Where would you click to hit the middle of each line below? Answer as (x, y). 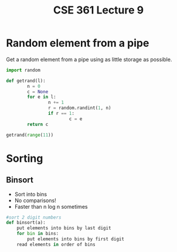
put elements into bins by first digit (76, 239)
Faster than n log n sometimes (51, 206)
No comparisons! (35, 200)
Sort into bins (31, 194)
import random (23, 70)
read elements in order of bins (56, 244)
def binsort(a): (26, 223)
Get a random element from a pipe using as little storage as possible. (89, 59)
